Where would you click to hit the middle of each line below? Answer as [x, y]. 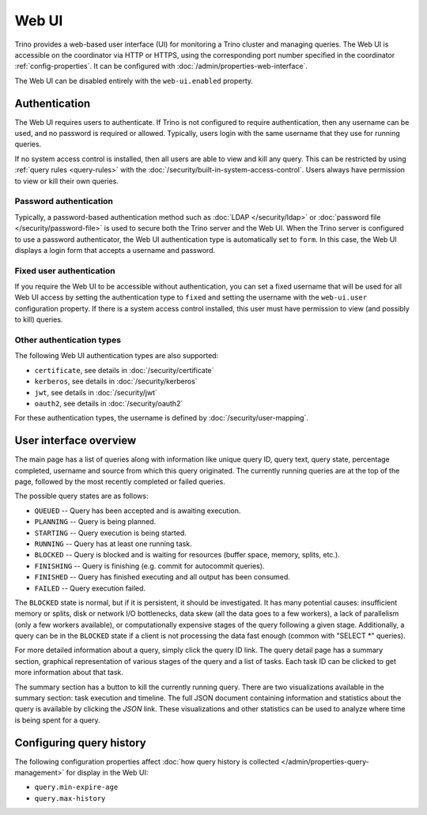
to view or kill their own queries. [66, 181]
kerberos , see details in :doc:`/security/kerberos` [116, 381]
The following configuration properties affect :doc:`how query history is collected [147, 761]
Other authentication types [68, 340]
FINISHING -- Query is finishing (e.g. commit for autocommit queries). [149, 566]
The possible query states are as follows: [81, 496]
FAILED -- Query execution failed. [90, 588]
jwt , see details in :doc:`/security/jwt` [96, 392]
